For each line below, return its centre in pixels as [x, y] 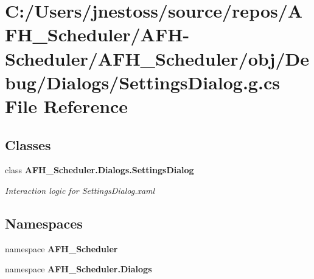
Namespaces [44, 223]
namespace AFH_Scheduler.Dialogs [78, 269]
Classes [28, 144]
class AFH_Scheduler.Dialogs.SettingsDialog [99, 170]
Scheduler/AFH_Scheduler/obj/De [157, 58]
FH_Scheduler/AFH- [97, 34]
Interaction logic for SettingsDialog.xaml [80, 190]
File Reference [67, 105]
